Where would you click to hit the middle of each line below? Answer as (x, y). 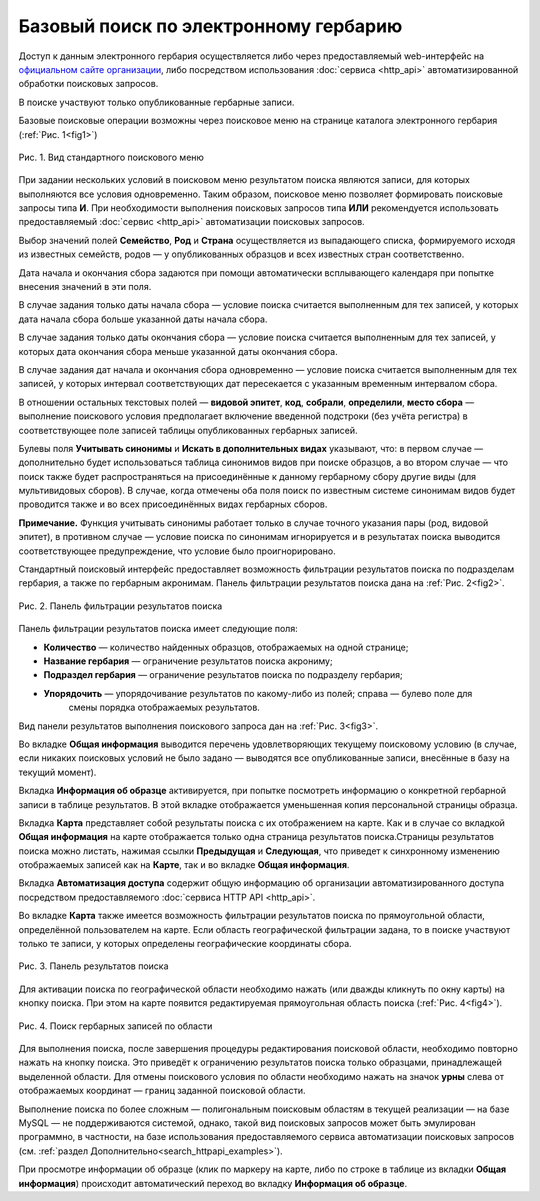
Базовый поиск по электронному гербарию (210, 26)
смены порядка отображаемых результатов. (164, 707)
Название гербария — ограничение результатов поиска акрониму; (188, 661)
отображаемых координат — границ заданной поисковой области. (162, 1091)
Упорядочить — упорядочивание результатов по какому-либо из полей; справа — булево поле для (258, 693)
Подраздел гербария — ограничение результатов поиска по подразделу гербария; (223, 675)
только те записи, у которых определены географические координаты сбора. (185, 944)
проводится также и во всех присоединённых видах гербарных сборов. (173, 504)
